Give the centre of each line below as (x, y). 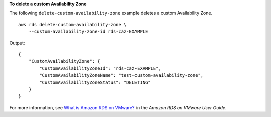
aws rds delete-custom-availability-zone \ (73, 24)
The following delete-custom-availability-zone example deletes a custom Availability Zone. (111, 13)
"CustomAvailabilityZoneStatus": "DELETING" (95, 82)
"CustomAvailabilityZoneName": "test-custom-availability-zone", (121, 76)
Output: (17, 43)
